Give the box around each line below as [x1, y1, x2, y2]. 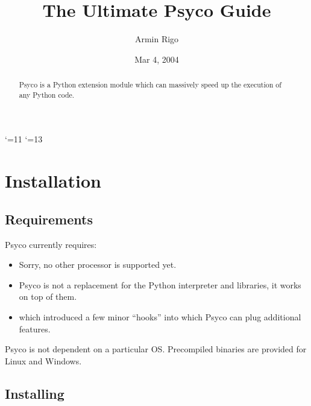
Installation [5, 168, 101, 193]
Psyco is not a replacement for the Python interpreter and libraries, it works [19, 278, 301, 291]
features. [19, 322, 51, 335]
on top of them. [19, 290, 77, 303]
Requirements [5, 209, 93, 228]
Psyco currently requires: [5, 238, 97, 250]
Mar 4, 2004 [134, 52, 179, 65]
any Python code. [19, 89, 75, 100]
